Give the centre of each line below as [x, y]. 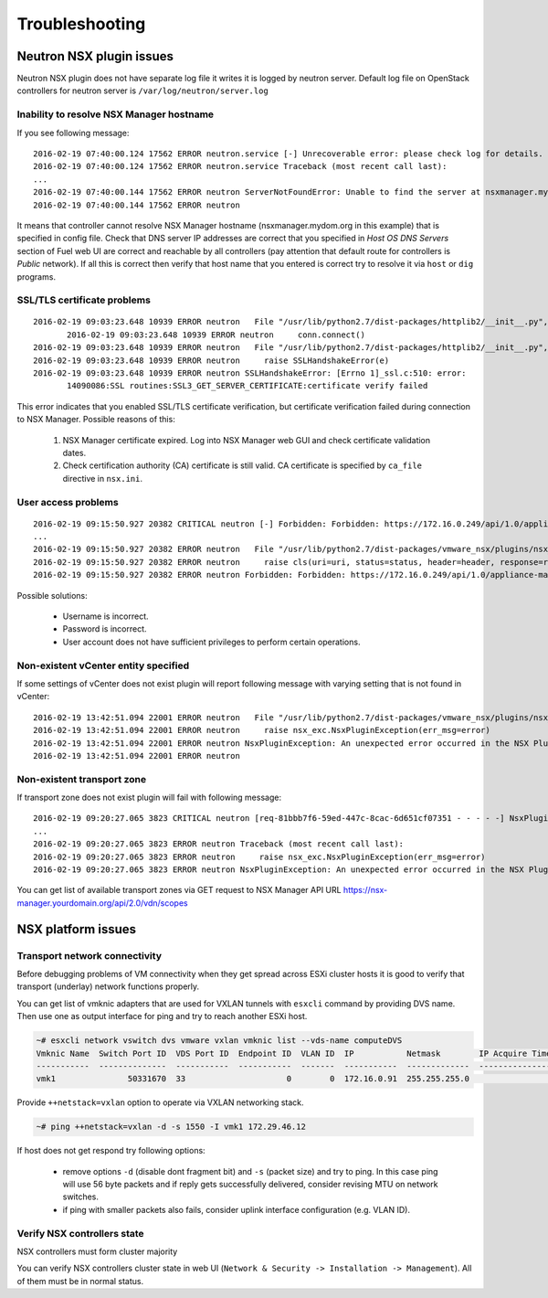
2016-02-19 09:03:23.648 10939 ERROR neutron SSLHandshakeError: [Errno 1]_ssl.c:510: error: [250, 373]
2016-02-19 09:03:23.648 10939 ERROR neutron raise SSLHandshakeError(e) [211, 360]
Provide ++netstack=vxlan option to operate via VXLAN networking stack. [161, 1102]
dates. [74, 452]
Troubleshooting [81, 24]
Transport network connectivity [89, 955]
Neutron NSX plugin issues [95, 56]
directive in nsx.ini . [103, 478]
